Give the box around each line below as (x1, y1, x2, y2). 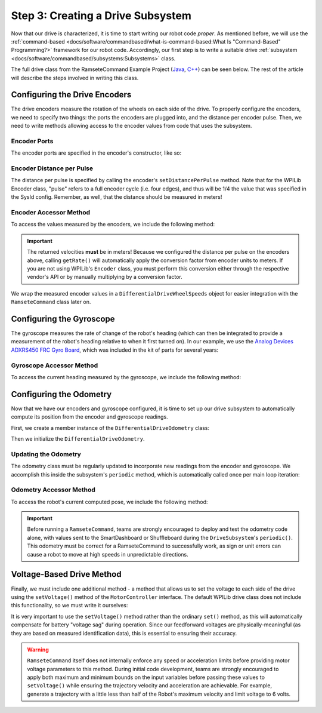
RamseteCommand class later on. (11, 299, 91, 306)
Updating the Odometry (11, 450, 82, 458)
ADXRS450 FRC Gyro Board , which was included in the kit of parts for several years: (11, 346, 219, 354)
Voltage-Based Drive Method (11, 569, 122, 579)
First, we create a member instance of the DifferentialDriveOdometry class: (11, 424, 210, 431)
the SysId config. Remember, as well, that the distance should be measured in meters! (11, 193, 222, 201)
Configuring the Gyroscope (11, 314, 116, 324)
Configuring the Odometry (11, 389, 112, 399)
